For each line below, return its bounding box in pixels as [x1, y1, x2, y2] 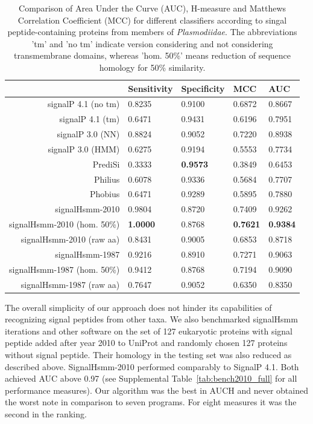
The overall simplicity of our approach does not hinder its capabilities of [5, 301, 272, 313]
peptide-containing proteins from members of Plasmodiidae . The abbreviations [7, 25, 297, 38]
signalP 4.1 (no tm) [48, 97, 120, 110]
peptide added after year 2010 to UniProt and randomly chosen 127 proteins [5, 336, 288, 349]
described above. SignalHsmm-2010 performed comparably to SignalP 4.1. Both [5, 360, 299, 373]
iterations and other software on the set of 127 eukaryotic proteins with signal [5, 324, 292, 337]
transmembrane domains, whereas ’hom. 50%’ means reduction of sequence [14, 49, 291, 62]
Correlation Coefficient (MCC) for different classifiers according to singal [17, 13, 287, 26]
